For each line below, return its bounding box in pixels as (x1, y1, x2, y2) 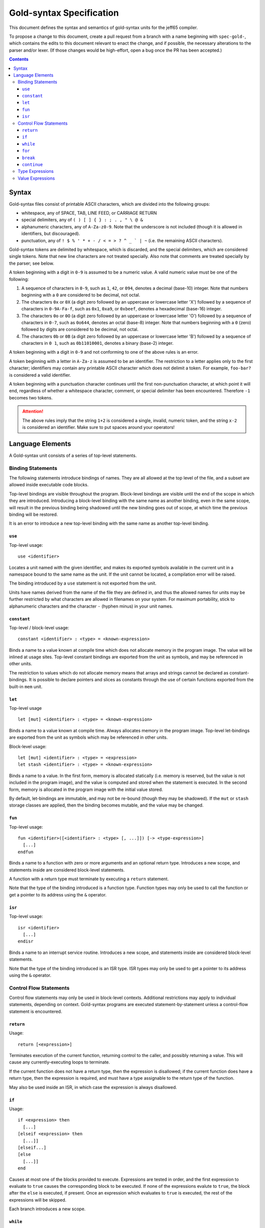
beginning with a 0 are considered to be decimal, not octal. (21, 292, 140, 298)
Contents (9, 56, 29, 62)
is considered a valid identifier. (9, 372, 71, 378)
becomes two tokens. (9, 394, 53, 400)
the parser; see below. (9, 260, 54, 266)
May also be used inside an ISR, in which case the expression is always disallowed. (9, 1084, 177, 1090)
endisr (18, 939, 34, 944)
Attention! (22, 408, 44, 415)
